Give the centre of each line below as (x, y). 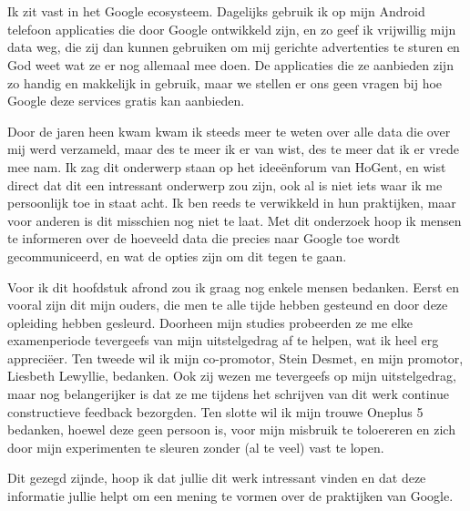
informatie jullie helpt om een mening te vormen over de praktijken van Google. (230, 496)
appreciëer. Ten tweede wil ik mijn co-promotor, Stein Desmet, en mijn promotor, (235, 358)
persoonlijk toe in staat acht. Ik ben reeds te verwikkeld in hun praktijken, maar (232, 203)
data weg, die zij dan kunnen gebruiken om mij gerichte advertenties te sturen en (234, 47)
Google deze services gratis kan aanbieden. (126, 101)
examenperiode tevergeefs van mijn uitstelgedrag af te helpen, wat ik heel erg (223, 340)
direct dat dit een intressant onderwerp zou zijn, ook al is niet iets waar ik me (225, 184)
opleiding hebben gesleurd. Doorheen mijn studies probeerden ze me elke (210, 322)
